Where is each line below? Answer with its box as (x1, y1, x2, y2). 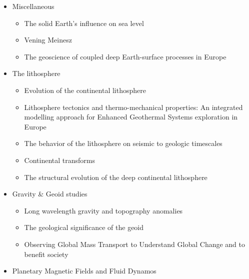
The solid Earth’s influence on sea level (24, 17, 144, 28)
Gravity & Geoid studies (12, 188, 87, 199)
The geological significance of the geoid (24, 222, 144, 232)
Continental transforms (24, 154, 95, 165)
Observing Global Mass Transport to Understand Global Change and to (24, 238, 245, 249)
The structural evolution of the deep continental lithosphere (24, 171, 207, 182)
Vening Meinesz (24, 34, 72, 45)
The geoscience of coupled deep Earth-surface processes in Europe (24, 51, 226, 61)
